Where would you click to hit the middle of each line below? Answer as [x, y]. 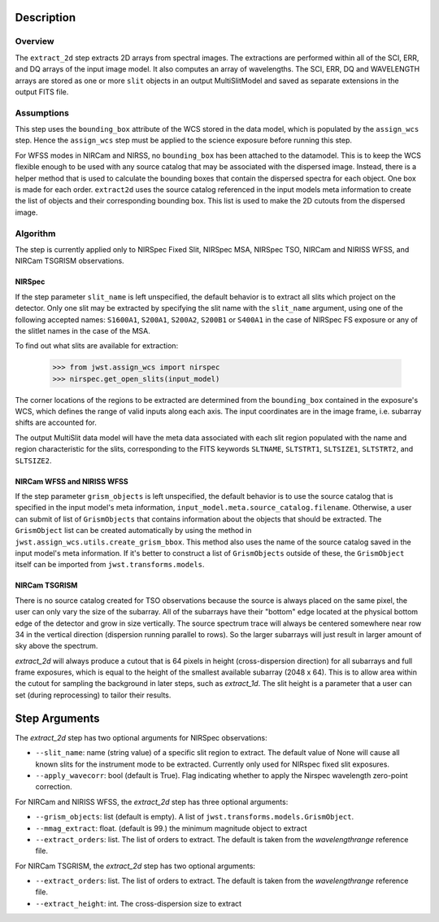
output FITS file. [42, 92]
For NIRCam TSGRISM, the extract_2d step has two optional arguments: [135, 866]
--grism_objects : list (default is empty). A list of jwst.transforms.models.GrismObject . [194, 817]
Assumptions [42, 112]
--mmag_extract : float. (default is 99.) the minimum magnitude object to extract [171, 828]
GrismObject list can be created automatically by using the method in [133, 531]
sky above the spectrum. [57, 646]
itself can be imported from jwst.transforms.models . [110, 565]
